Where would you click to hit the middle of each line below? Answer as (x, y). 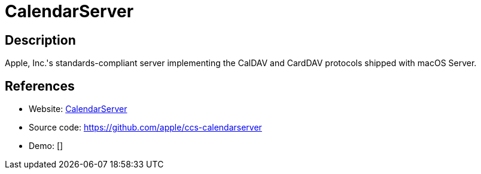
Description (40, 40)
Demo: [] (46, 146)
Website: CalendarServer (78, 109)
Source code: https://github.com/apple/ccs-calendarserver (145, 128)
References (40, 86)
